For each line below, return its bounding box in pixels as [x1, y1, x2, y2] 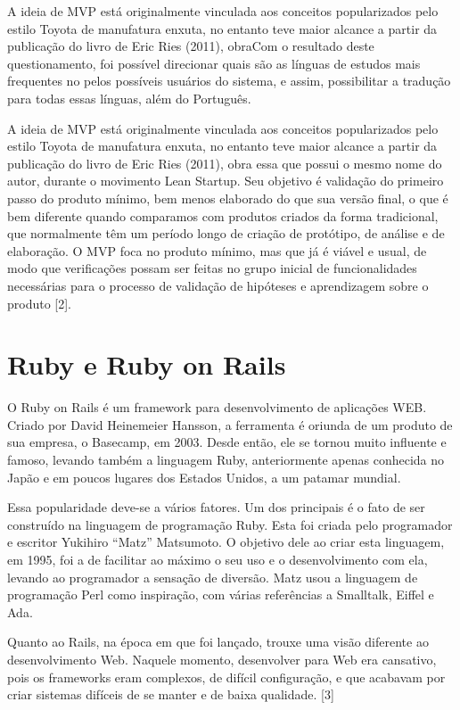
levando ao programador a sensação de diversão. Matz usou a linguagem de [7, 567, 418, 586]
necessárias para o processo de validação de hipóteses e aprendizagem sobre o [7, 276, 429, 294]
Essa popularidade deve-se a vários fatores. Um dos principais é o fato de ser [7, 498, 425, 516]
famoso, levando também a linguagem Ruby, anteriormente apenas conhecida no [7, 450, 445, 468]
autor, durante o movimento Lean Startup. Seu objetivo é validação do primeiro [7, 171, 444, 190]
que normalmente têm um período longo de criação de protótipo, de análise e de [7, 224, 445, 243]
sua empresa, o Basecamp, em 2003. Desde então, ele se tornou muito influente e [7, 433, 447, 451]
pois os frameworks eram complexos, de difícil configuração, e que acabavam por [7, 667, 446, 686]
